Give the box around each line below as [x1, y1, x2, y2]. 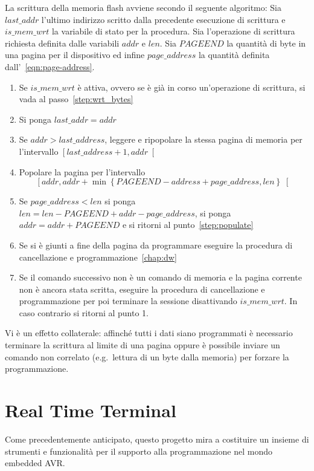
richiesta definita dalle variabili [5, 36, 120, 49]
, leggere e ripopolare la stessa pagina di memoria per [104, 133, 303, 146]
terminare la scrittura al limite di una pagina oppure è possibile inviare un [5, 339, 280, 351]
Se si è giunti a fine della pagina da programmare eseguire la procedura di [19, 238, 293, 251]
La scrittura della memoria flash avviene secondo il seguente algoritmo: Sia [5, 1, 281, 13]
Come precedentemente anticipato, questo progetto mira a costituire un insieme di [5, 432, 309, 445]
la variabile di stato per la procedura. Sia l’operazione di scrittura [51, 25, 295, 37]
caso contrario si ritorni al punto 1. [19, 306, 149, 319]
